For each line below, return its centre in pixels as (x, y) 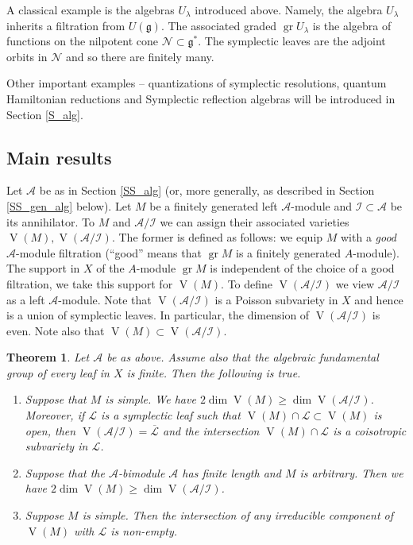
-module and (321, 205)
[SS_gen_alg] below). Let (69, 205)
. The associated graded (219, 25)
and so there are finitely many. (140, 56)
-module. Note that (105, 299)
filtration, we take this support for (90, 283)
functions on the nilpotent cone (83, 41)
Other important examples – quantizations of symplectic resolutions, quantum (197, 83)
